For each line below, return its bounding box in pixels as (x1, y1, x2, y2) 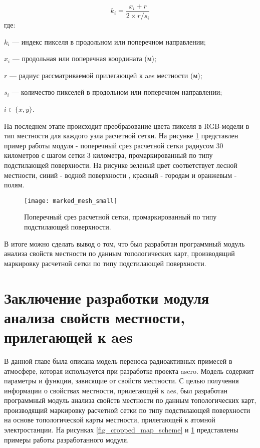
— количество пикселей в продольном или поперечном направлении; (12, 87, 222, 97)
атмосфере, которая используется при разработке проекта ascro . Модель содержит (4, 365, 254, 376)
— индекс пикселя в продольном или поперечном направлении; (12, 36, 206, 47)
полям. (4, 179, 25, 190)
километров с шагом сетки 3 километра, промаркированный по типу (4, 150, 213, 160)
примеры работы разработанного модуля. (4, 434, 129, 444)
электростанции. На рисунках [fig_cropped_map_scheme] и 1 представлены (4, 424, 238, 435)
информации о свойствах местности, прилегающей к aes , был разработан (4, 385, 228, 395)
